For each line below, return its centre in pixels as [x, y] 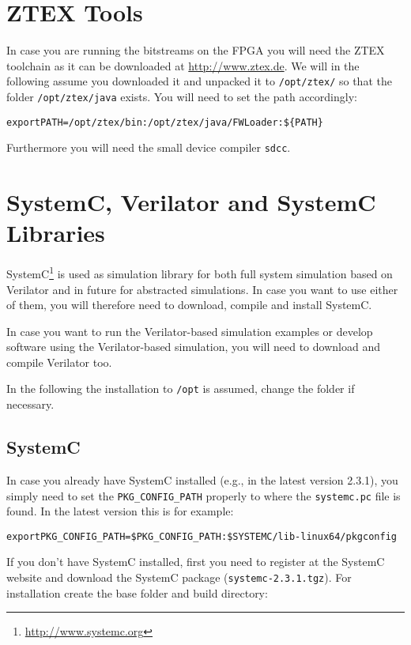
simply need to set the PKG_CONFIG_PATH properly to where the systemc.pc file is [204, 495]
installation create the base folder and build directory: [137, 592]
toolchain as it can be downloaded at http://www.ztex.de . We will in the [183, 65]
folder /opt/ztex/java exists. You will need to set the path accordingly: [182, 96]
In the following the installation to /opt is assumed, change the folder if [181, 389]
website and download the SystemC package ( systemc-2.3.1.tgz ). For [179, 577]
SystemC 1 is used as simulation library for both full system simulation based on [200, 272]
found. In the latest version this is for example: [120, 511]
